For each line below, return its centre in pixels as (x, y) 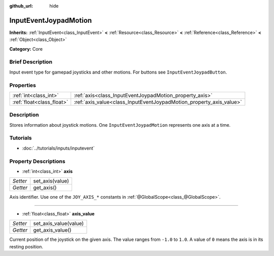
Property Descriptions (37, 161)
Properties (23, 85)
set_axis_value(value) (58, 224)
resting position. (26, 246)
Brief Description (31, 62)
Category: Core (26, 49)
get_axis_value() (52, 230)
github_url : (21, 6)
